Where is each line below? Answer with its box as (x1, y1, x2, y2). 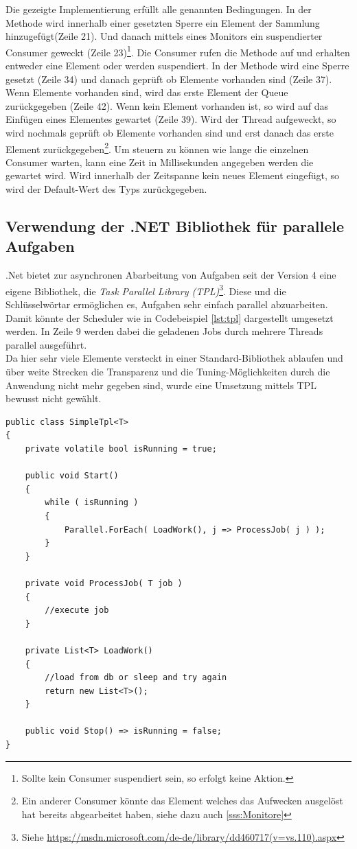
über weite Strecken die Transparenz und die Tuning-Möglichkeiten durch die (5, 364, 330, 379)
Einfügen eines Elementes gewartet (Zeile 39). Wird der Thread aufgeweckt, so (5, 112, 336, 126)
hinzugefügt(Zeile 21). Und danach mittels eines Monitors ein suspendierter (5, 29, 323, 43)
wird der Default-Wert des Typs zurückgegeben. (5, 182, 207, 196)
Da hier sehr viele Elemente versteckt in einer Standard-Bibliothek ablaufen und (5, 351, 343, 365)
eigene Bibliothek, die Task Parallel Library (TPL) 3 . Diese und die (5, 281, 286, 298)
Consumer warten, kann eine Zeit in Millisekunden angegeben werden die (5, 154, 314, 169)
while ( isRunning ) (45, 498, 139, 508)
